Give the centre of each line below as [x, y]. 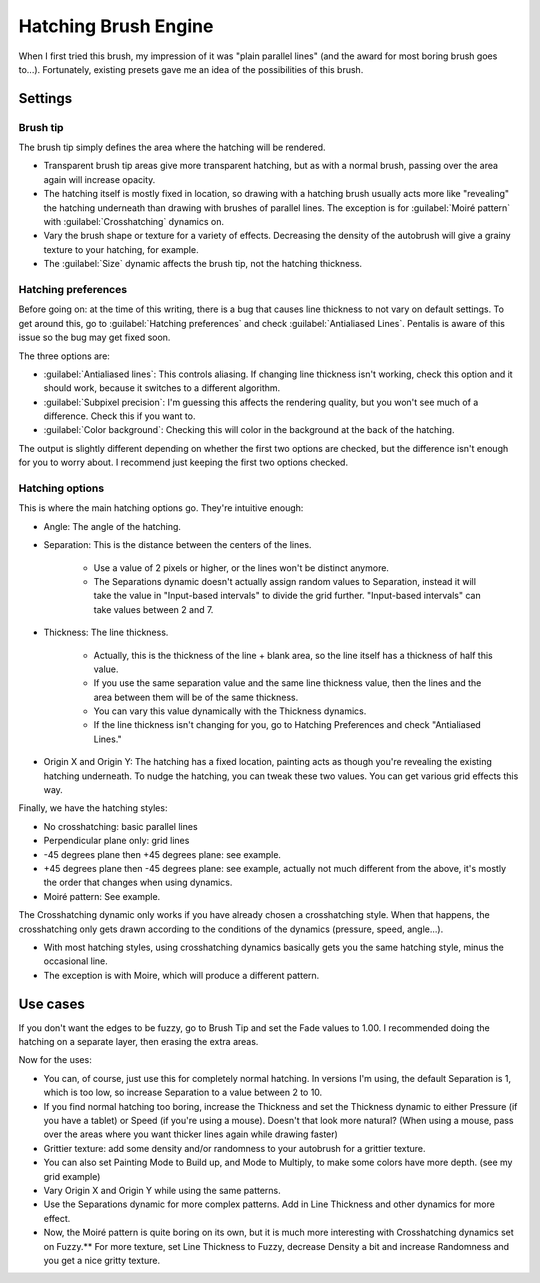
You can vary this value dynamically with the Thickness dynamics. [230, 711]
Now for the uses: [55, 1060]
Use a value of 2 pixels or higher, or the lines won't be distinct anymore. [241, 567]
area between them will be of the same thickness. [196, 697]
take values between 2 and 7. [153, 609]
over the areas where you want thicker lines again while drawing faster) [191, 1134]
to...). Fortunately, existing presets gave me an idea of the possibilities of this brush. [191, 69]
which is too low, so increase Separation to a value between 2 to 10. [183, 1092]
